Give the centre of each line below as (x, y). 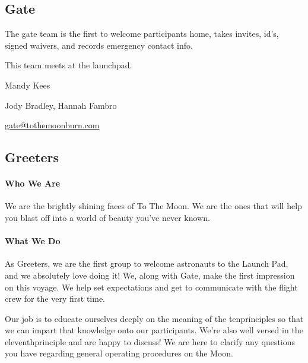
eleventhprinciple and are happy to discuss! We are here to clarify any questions (150, 341)
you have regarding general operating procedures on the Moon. (119, 353)
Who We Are (33, 183)
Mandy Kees (28, 85)
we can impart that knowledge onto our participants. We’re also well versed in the (154, 330)
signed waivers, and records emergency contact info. (99, 45)
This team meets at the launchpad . (69, 65)
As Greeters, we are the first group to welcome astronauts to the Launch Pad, (147, 263)
